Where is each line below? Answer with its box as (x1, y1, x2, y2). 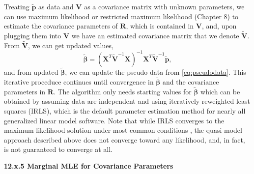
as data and (38, 1, 74, 11)
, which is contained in (126, 21, 194, 31)
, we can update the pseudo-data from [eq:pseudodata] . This (65, 67, 246, 77)
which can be (200, 86, 240, 96)
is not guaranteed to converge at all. (4, 144, 113, 154)
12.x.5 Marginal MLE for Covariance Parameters (4, 160, 173, 171)
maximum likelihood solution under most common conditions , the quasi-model (4, 125, 242, 135)
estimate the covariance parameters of (4, 21, 118, 31)
